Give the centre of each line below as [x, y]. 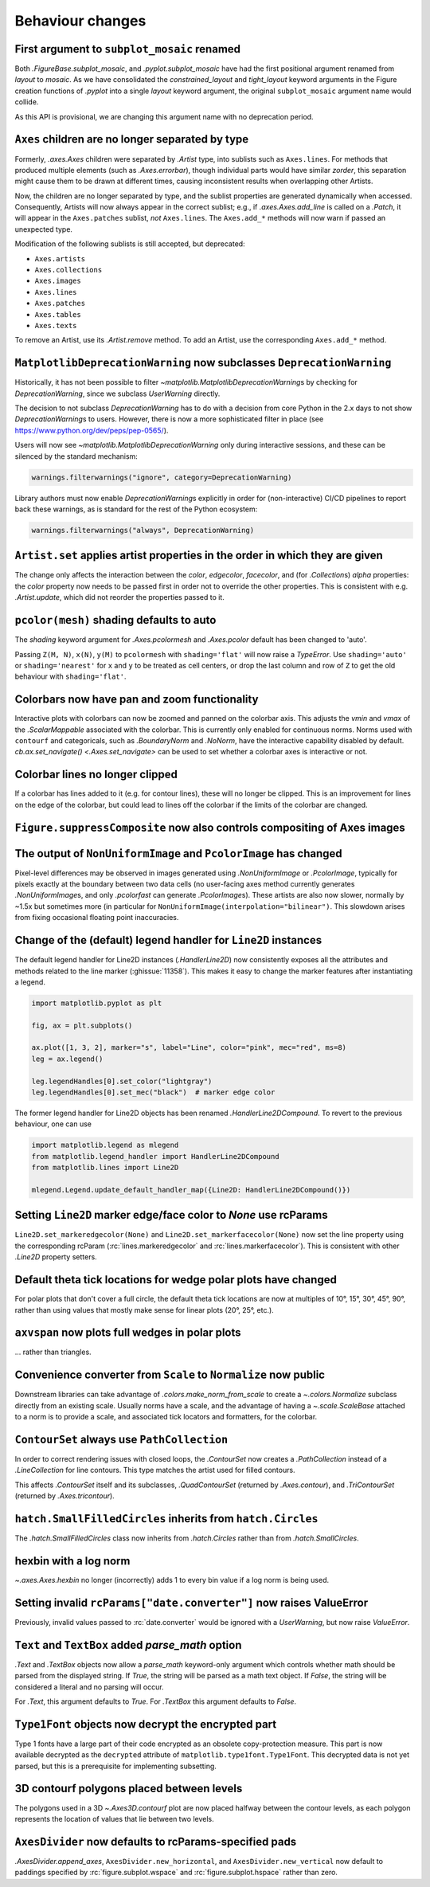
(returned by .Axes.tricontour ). [64, 1496]
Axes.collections [68, 270]
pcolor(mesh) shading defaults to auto [115, 620]
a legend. [30, 982]
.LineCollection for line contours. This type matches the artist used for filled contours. [155, 1470]
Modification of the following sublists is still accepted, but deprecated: [130, 244]
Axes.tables [58, 314]
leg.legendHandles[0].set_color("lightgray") [122, 1081]
